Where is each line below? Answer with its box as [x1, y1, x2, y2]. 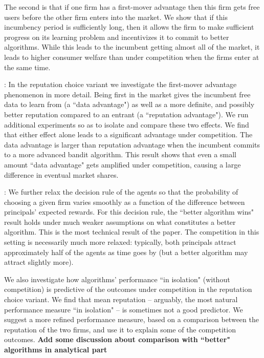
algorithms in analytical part [4, 344, 107, 354]
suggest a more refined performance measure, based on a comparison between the [4, 314, 259, 325]
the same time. [4, 61, 51, 72]
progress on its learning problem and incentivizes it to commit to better [4, 31, 229, 42]
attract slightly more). [4, 257, 74, 267]
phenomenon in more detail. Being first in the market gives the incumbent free [4, 89, 251, 99]
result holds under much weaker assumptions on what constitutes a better [4, 216, 236, 227]
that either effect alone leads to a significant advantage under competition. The [4, 129, 253, 140]
